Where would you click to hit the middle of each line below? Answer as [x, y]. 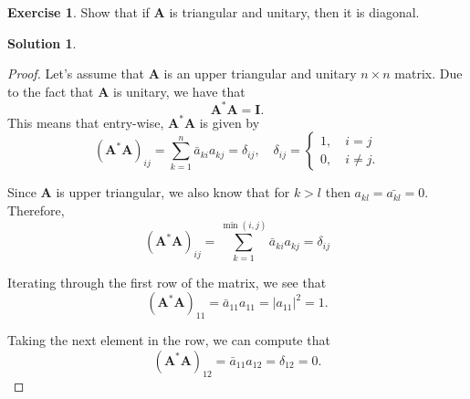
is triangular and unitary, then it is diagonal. [294, 12]
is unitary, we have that [179, 91]
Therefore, [36, 210]
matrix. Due [428, 73]
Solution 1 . [42, 42]
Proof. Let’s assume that [76, 73]
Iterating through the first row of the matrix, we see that [167, 282]
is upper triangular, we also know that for [173, 192]
